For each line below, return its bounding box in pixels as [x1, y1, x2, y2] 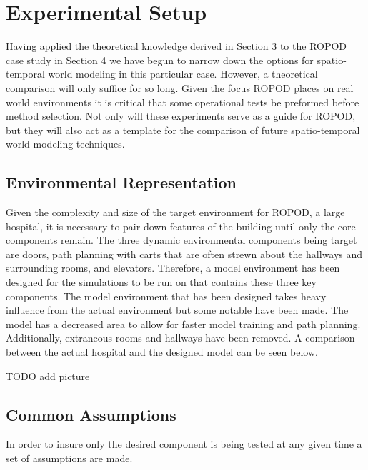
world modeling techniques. [6, 136, 125, 151]
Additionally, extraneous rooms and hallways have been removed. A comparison [6, 330, 355, 345]
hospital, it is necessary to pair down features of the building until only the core [6, 218, 356, 233]
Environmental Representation [6, 171, 237, 193]
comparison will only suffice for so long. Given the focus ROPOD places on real [6, 80, 354, 95]
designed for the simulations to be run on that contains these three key [6, 275, 317, 290]
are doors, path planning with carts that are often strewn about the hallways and [6, 246, 363, 261]
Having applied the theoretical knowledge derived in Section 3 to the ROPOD [6, 39, 347, 53]
